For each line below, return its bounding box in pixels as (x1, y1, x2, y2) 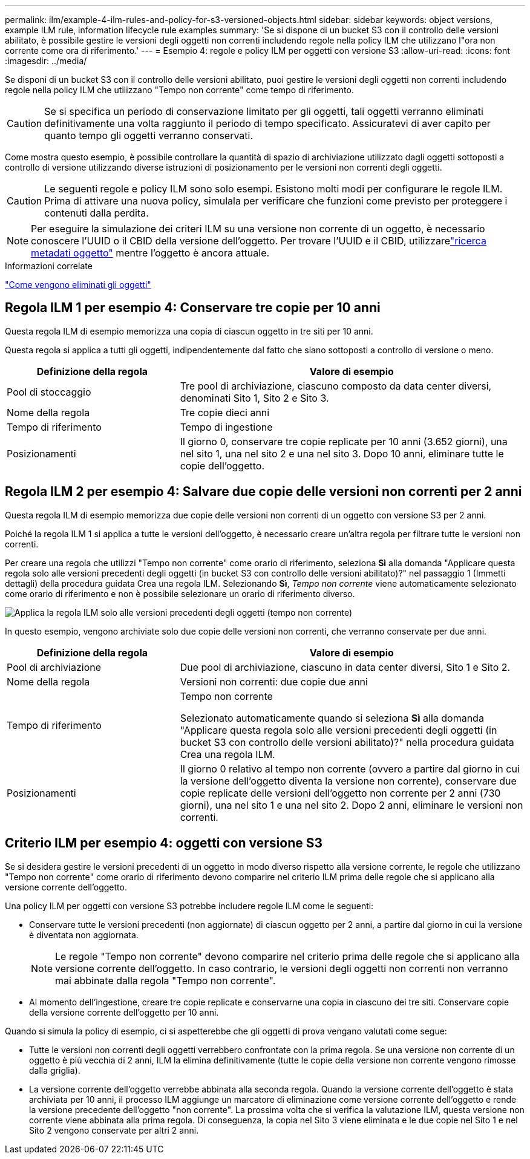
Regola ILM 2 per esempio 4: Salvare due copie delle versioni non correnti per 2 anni (5, 484, 522, 500)
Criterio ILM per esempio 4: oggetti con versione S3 (5, 835, 323, 851)
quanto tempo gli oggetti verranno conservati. (44, 129, 254, 142)
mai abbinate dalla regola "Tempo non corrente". (55, 974, 276, 987)
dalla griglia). (29, 1065, 80, 1076)
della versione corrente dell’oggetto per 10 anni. (29, 1007, 219, 1017)
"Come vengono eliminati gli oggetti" (5, 279, 151, 290)
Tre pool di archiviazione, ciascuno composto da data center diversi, (180, 379, 492, 392)
